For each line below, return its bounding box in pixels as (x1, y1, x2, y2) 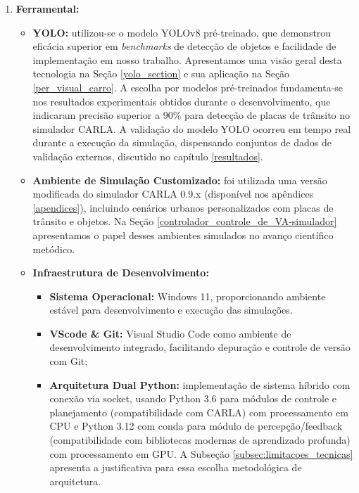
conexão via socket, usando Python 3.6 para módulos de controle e (49, 391, 337, 406)
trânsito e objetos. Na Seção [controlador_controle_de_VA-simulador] (32, 214, 337, 229)
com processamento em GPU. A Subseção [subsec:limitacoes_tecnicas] (49, 446, 353, 461)
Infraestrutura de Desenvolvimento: (32, 265, 209, 280)
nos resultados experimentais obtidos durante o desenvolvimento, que (32, 94, 331, 108)
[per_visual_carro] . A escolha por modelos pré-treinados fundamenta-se (32, 79, 344, 94)
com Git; (49, 354, 88, 369)
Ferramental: (15, 1, 80, 15)
